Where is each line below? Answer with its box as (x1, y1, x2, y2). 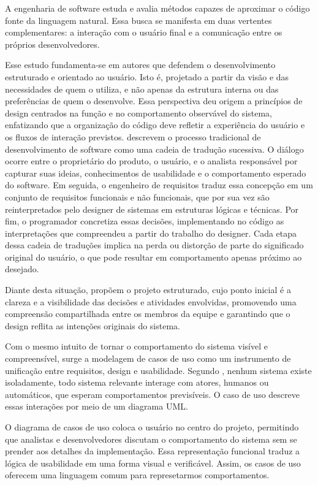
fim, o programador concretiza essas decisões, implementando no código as (5, 215, 284, 227)
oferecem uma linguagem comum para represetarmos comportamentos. (5, 468, 270, 481)
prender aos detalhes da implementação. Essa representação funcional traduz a (5, 445, 300, 457)
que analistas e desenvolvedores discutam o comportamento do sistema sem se (5, 432, 297, 445)
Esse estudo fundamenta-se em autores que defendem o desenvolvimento (5, 58, 276, 71)
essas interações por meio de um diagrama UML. (5, 400, 188, 413)
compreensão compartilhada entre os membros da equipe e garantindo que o (5, 307, 290, 320)
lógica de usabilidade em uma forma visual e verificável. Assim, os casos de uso (5, 456, 301, 469)
